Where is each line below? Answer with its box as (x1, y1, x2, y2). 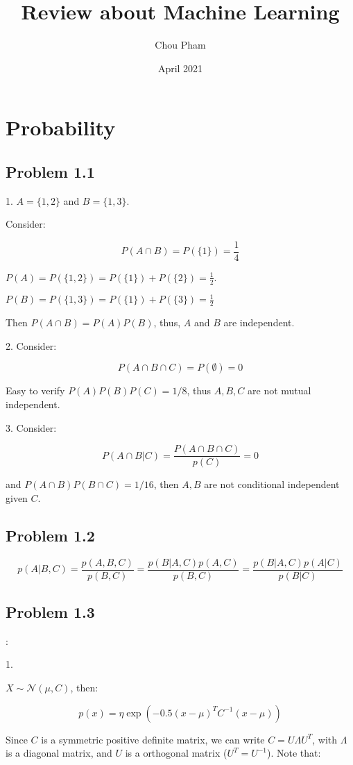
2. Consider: (6, 338, 57, 353)
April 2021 (157, 60, 203, 75)
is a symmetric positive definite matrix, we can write (41, 732, 265, 746)
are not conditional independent (204, 477, 340, 491)
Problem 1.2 (6, 524, 95, 546)
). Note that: (267, 746, 321, 760)
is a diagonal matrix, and (6, 746, 112, 760)
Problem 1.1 (6, 160, 95, 182)
